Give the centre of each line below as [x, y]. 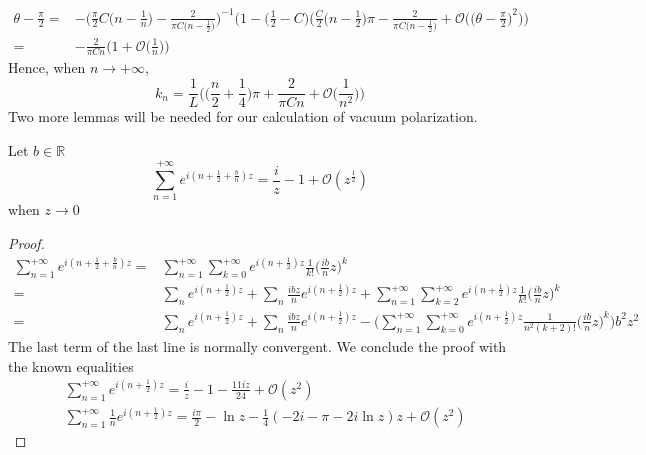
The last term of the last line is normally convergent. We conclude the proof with [257, 346]
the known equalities [71, 365]
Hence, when [47, 67]
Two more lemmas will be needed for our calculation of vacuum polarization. [243, 116]
